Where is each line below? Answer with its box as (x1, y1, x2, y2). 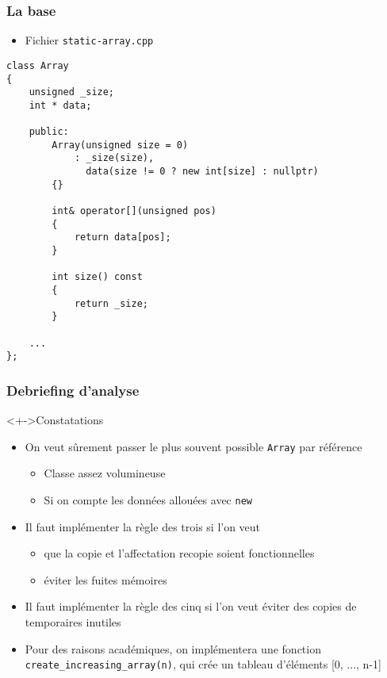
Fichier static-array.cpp (25, 32, 154, 48)
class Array (6, 59, 69, 71)
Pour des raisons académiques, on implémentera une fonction (25, 640, 321, 657)
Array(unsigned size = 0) (52, 139, 189, 151)
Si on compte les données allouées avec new (44, 492, 252, 508)
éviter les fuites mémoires (44, 571, 167, 588)
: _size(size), (74, 152, 155, 164)
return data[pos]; (74, 232, 171, 243)
